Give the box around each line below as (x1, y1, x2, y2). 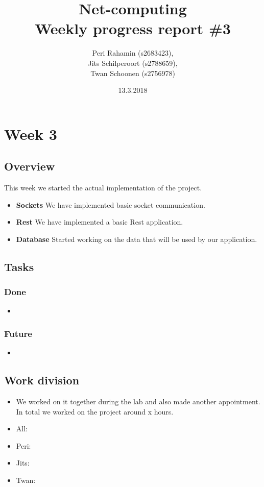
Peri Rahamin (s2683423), (92, 47, 174, 58)
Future (4, 327, 32, 339)
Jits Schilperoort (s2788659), (88, 57, 178, 68)
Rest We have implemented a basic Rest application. (16, 216, 183, 227)
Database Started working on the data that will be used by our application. (16, 233, 257, 244)
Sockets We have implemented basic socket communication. (16, 199, 205, 210)
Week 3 (4, 123, 57, 144)
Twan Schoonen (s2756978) (90, 67, 175, 78)
